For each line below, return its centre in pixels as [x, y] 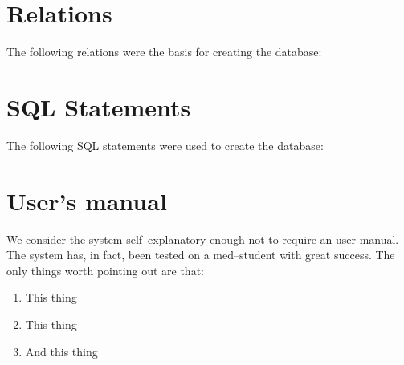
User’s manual [87, 200]
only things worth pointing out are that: [105, 270]
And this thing [61, 351]
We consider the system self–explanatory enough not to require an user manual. [203, 239]
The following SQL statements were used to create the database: [165, 145]
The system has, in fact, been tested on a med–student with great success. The [201, 255]
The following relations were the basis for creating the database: [164, 52]
